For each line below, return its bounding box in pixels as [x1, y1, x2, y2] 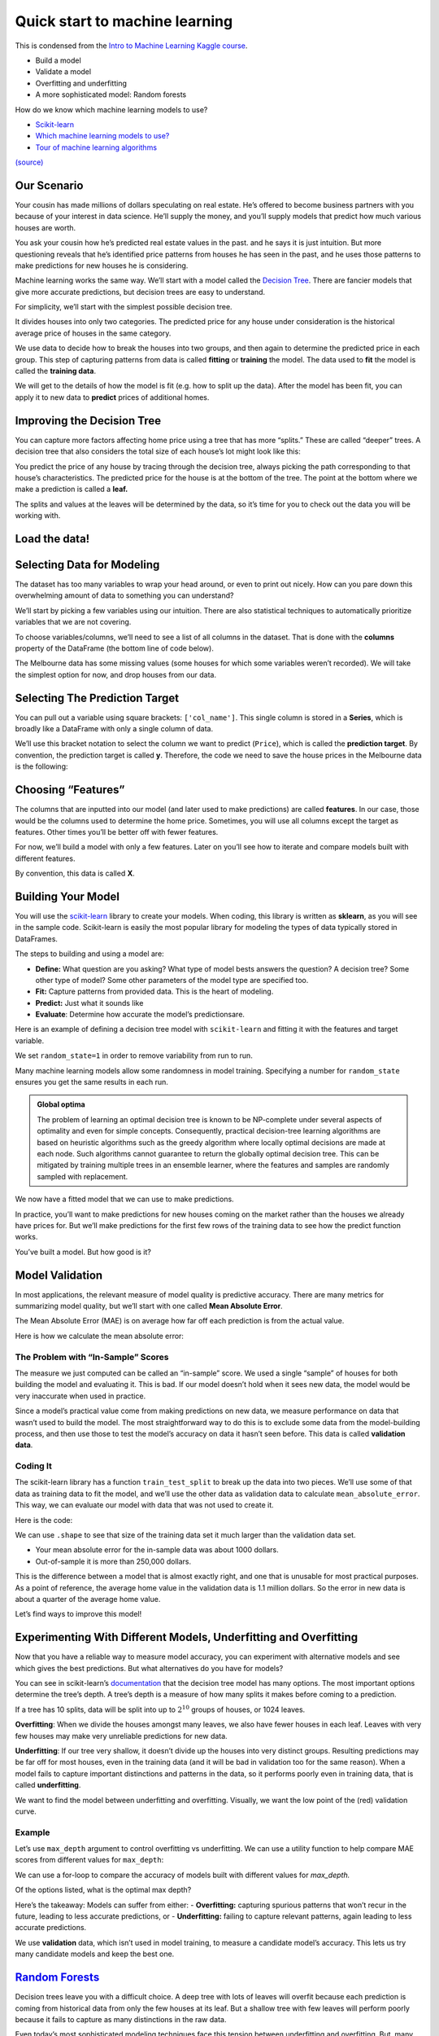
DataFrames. [15, 933, 59, 944]
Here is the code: [15, 1515, 73, 1525]
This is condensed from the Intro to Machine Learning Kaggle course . [15, 41, 248, 50]
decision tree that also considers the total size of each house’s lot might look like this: [15, 446, 301, 456]
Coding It [15, 1460, 53, 1472]
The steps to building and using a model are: [15, 949, 164, 959]
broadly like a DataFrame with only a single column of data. [15, 724, 214, 734]
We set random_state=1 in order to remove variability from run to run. [15, 1051, 254, 1060]
